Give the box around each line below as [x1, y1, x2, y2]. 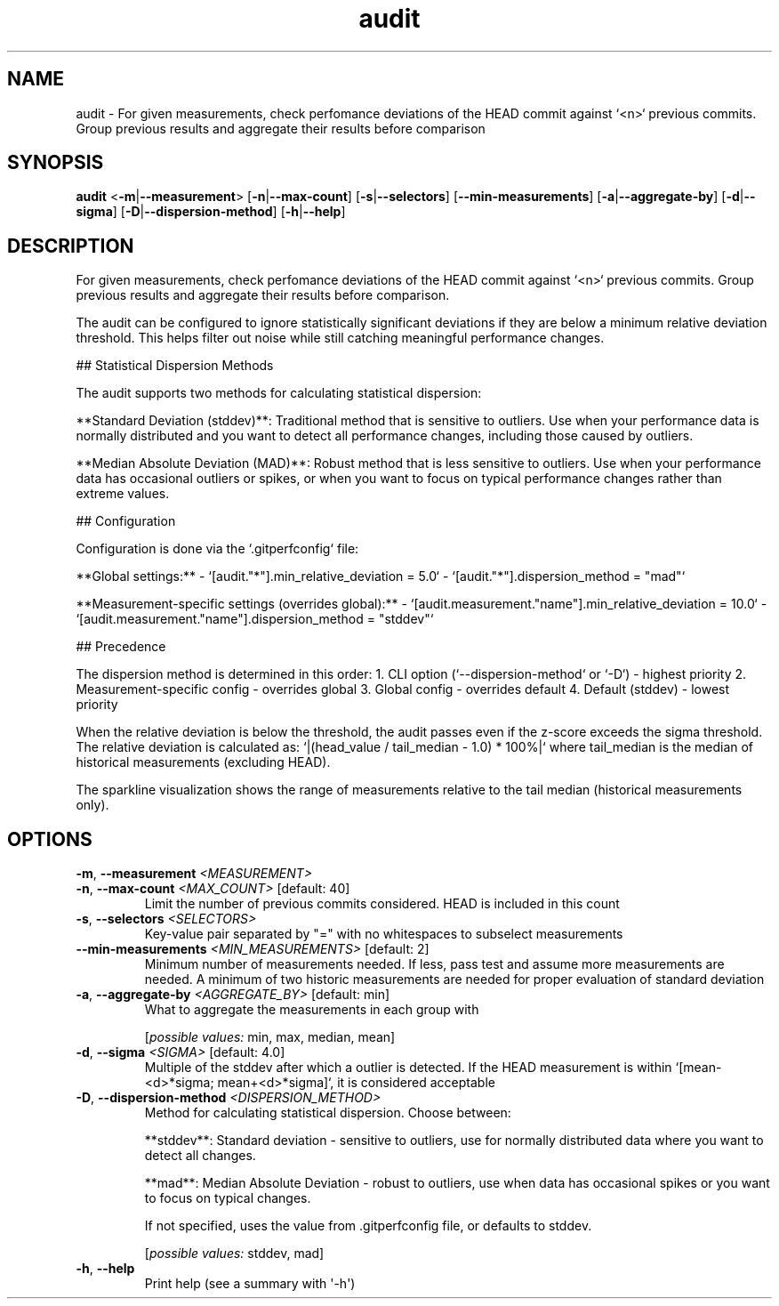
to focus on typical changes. [144, 1190, 311, 1206]
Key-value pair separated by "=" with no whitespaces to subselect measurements [144, 926, 623, 942]
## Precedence [76, 639, 166, 655]
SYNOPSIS [7, 151, 104, 174]
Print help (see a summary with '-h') [144, 1276, 356, 1292]
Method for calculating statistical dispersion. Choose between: [144, 1105, 511, 1121]
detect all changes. [144, 1148, 256, 1164]
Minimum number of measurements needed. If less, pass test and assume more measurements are [144, 956, 725, 972]
